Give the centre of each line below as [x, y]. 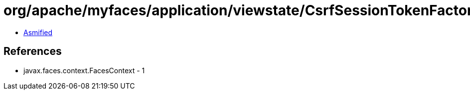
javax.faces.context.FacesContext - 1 [84, 70]
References [33, 51]
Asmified [38, 32]
